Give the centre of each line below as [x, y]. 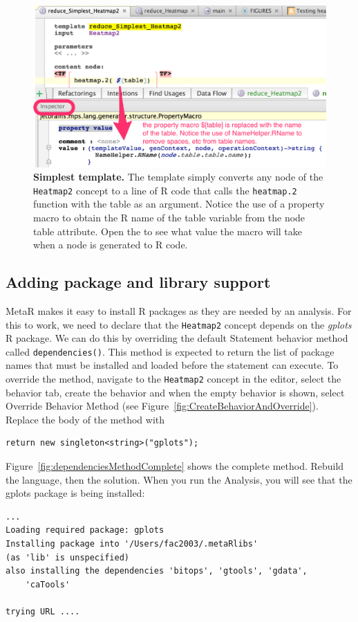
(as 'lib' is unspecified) [67, 557]
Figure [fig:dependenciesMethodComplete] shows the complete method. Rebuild [175, 466]
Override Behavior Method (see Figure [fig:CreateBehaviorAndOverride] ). [162, 406]
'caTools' [48, 584]
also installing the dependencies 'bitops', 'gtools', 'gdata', [157, 571]
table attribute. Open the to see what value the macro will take [168, 231]
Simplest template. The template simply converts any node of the [178, 177]
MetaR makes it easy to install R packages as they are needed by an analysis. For [179, 310]
